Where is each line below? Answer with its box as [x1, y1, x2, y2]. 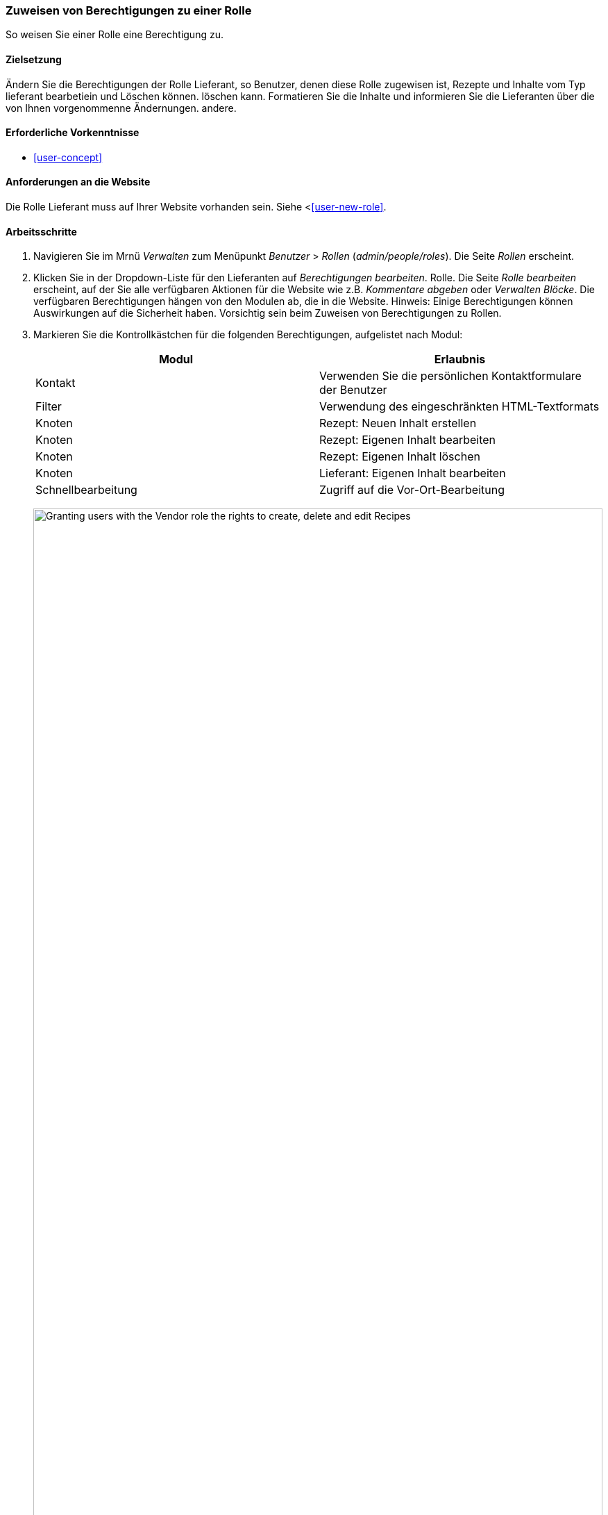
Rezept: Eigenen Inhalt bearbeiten [319, 433, 496, 447]
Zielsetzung [6, 53, 62, 65]
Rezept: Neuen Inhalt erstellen [319, 416, 477, 431]
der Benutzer [319, 383, 387, 397]
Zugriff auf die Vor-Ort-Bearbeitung [319, 483, 505, 497]
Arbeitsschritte [6, 225, 77, 238]
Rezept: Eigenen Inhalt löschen [319, 449, 480, 464]
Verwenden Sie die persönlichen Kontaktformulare [319, 369, 582, 383]
